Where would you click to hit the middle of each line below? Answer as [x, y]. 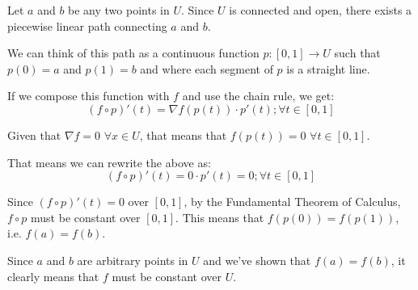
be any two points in [119, 10]
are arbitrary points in [133, 260]
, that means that [183, 134]
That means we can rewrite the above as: [109, 162]
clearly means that [53, 276]
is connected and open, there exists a [321, 10]
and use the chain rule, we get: [258, 96]
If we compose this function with [89, 96]
